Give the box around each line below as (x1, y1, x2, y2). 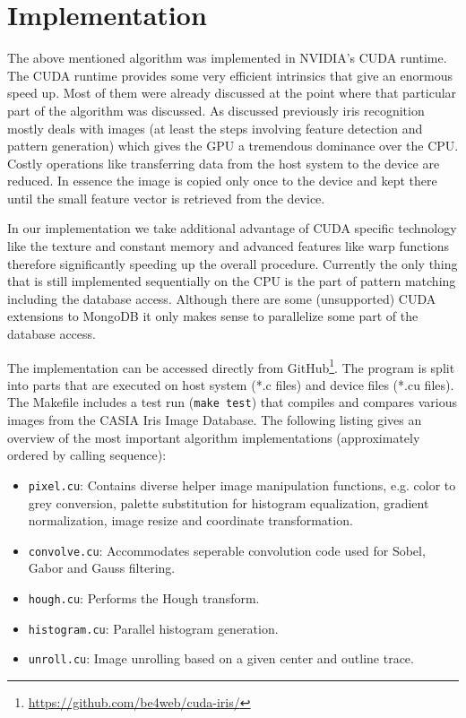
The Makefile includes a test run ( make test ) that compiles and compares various (7, 393, 458, 411)
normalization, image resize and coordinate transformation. (28, 511, 353, 530)
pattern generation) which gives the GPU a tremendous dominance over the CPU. (7, 136, 459, 155)
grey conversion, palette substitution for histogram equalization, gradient (28, 493, 429, 512)
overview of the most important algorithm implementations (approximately (7, 428, 420, 446)
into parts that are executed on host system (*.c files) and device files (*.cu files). (7, 375, 454, 394)
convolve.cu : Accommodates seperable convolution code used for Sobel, (28, 541, 426, 559)
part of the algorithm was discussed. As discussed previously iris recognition (7, 100, 425, 119)
